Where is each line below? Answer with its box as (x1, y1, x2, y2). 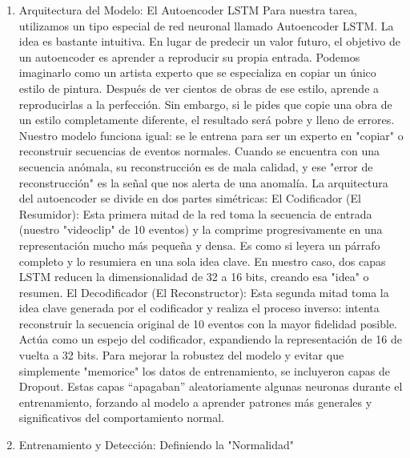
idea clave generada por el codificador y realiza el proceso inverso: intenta (18, 299, 380, 316)
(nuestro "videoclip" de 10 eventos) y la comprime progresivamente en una (18, 221, 383, 238)
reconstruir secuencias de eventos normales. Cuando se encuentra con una (18, 143, 380, 159)
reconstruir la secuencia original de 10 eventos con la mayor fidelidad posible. (18, 315, 398, 331)
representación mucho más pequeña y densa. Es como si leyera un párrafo (18, 236, 380, 253)
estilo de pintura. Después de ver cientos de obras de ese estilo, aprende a (18, 79, 380, 96)
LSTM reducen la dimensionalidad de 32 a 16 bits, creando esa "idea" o (18, 268, 369, 285)
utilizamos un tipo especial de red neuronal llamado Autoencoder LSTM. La (18, 17, 394, 34)
